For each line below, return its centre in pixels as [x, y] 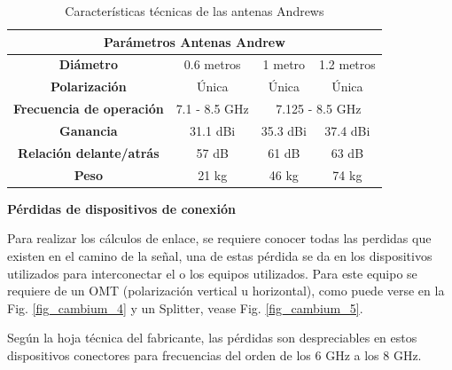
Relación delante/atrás [89, 152]
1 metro [284, 64]
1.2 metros [347, 64]
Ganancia [88, 130]
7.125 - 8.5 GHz [319, 109]
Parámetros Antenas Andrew [195, 41]
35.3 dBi [284, 130]
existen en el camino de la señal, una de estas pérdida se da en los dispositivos [220, 255]
